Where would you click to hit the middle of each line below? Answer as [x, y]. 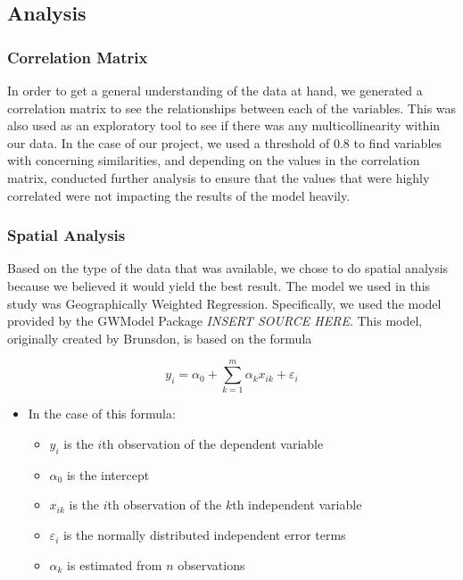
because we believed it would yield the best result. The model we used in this [219, 285]
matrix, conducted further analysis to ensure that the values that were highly [219, 177]
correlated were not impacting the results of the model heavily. [179, 195]
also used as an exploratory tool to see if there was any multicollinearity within [224, 125]
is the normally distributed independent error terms [204, 535]
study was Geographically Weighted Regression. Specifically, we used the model [224, 303]
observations [211, 564]
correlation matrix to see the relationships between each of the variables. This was [232, 108]
